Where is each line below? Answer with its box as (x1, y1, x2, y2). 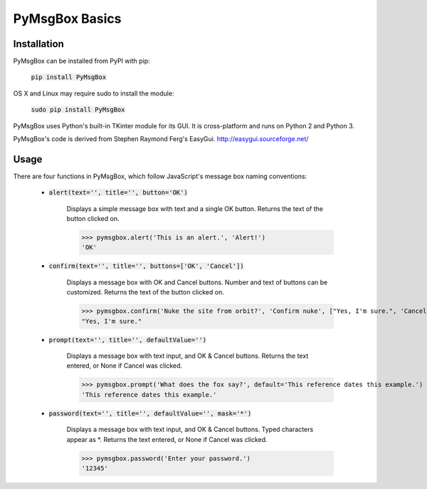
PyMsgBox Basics (13, 11, 122, 26)
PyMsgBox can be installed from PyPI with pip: (13, 57, 150, 66)
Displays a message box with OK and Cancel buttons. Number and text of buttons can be (66, 278, 328, 287)
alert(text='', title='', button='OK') (48, 189, 188, 197)
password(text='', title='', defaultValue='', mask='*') (48, 409, 252, 417)
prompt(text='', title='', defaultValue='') (48, 336, 207, 344)
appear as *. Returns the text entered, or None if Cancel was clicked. (66, 435, 268, 443)
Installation (13, 38, 64, 50)
